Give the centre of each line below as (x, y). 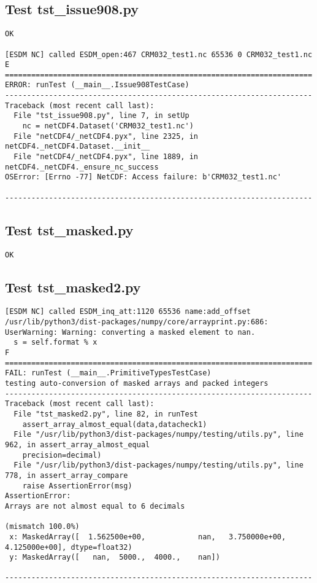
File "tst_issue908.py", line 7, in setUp (101, 116)
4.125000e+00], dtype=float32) (69, 547)
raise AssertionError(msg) (77, 486)
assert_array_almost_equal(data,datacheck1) (115, 424)
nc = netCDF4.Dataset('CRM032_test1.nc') (108, 126)
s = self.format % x (55, 342)
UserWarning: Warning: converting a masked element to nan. (130, 332)
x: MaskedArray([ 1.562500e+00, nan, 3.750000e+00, (148, 537)
